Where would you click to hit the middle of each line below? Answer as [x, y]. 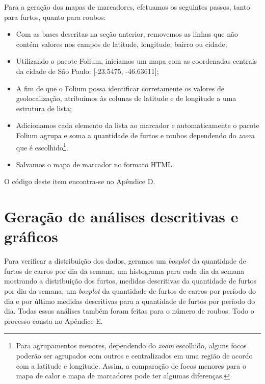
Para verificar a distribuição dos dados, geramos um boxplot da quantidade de [125, 261]
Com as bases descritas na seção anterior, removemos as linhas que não [127, 34]
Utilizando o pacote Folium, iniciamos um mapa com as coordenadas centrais [137, 61]
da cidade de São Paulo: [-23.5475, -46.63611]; [87, 71]
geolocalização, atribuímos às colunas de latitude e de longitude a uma [126, 98]
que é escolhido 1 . [42, 146]
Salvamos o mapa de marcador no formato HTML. [95, 164]
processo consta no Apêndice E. [54, 321]
